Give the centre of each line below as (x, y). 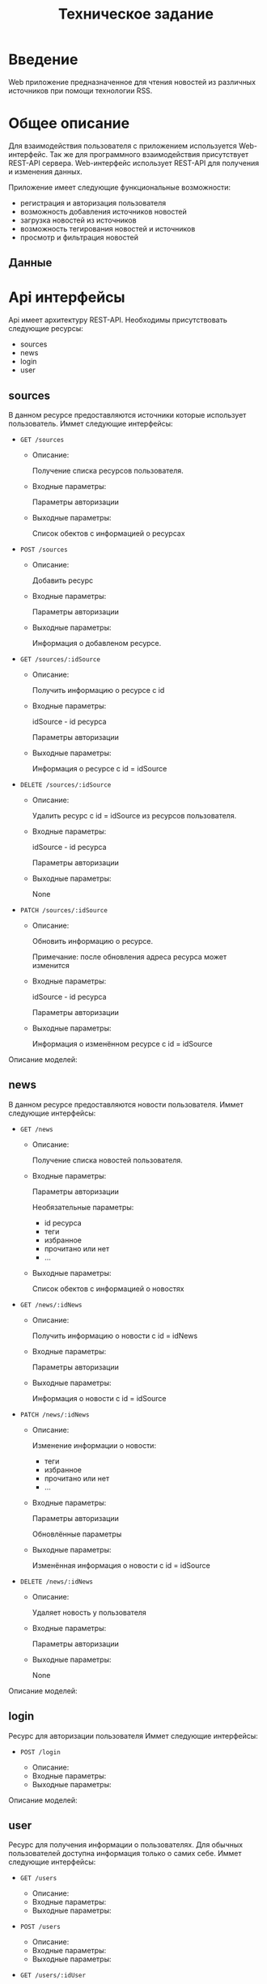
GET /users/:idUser (53, 1976)
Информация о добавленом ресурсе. (97, 644)
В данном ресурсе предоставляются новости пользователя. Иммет (126, 1104)
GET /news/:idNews (51, 1305)
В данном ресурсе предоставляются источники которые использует (127, 415)
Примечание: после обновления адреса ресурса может (129, 957)
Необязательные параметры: (83, 1207)
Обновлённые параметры (77, 1534)
